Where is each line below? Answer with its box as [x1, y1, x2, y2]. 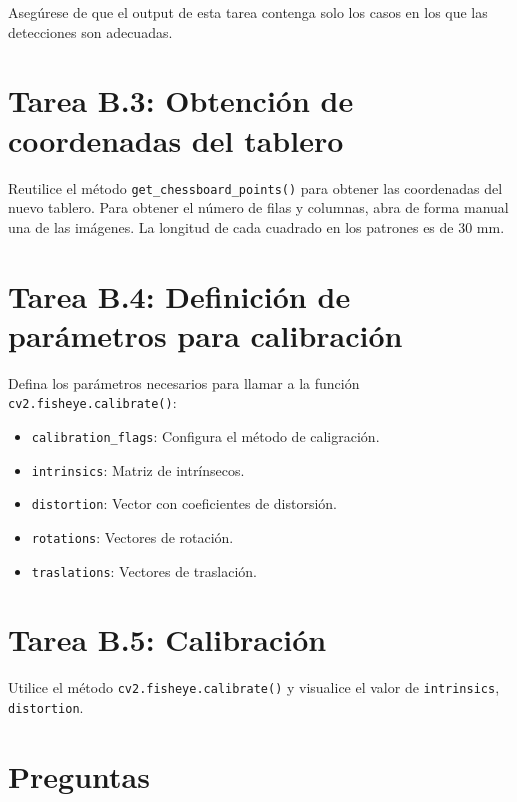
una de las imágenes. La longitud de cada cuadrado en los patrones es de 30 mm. [8, 216, 505, 237]
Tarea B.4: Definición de [8, 275, 351, 316]
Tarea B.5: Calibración [8, 619, 327, 660]
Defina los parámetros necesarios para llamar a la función [8, 372, 360, 393]
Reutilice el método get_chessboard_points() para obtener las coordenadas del [8, 177, 503, 198]
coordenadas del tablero [8, 119, 344, 160]
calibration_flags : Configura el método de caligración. [31, 425, 380, 446]
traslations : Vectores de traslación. [31, 560, 257, 581]
